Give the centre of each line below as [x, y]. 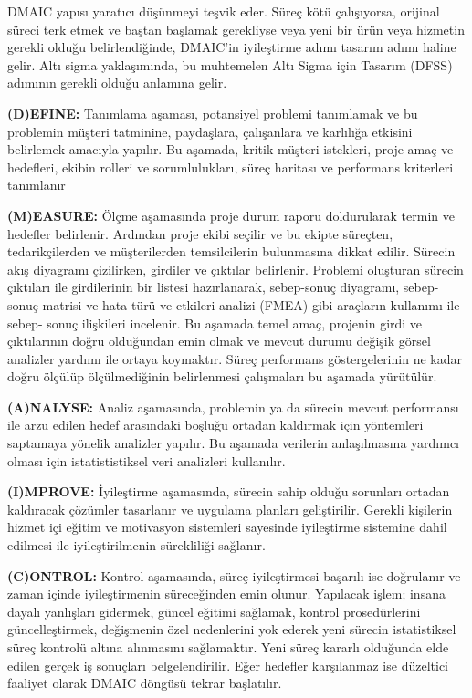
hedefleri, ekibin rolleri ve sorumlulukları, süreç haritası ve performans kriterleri [231, 167]
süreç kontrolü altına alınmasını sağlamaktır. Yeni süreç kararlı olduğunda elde [228, 647]
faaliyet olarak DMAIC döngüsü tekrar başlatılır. [145, 683]
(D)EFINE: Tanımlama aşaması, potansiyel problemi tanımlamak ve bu [213, 113]
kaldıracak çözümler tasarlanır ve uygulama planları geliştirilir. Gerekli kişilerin [230, 509]
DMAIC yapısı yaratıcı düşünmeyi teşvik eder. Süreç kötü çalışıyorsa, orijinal [224, 11]
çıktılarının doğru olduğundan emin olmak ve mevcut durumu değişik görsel [219, 341]
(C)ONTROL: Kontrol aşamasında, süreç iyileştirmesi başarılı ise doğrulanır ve [234, 575]
